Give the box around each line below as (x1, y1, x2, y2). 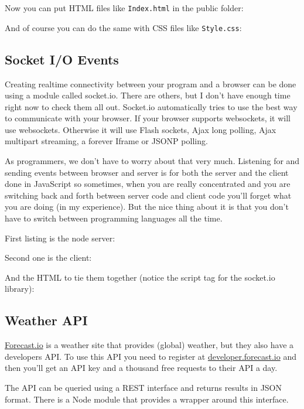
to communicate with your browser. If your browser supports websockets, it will (5, 112, 291, 124)
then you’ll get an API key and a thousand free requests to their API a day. (5, 362, 278, 374)
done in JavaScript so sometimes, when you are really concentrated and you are (5, 178, 291, 190)
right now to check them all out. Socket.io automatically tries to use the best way (5, 100, 298, 113)
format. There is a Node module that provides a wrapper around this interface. (5, 393, 289, 405)
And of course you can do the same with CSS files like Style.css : (5, 21, 242, 33)
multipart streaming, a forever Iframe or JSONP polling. (5, 135, 208, 147)
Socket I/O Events (5, 50, 119, 68)
